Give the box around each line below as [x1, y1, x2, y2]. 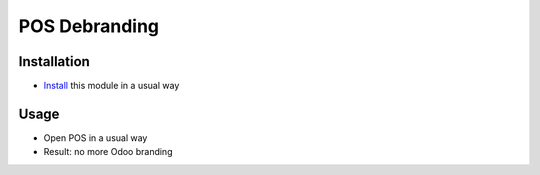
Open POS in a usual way [43, 131, 148, 144]
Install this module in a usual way [43, 80, 180, 92]
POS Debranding [18, 15, 160, 37]
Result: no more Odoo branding [43, 146, 173, 158]
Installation [18, 53, 90, 70]
